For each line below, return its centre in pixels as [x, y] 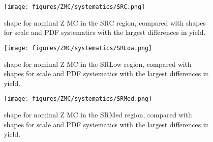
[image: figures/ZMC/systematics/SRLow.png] [78, 48]
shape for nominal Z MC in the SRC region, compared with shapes [105, 22]
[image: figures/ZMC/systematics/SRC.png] [75, 7]
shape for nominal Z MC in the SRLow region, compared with [98, 64]
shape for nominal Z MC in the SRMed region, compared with [98, 114]
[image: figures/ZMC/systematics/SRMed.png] [78, 99]
